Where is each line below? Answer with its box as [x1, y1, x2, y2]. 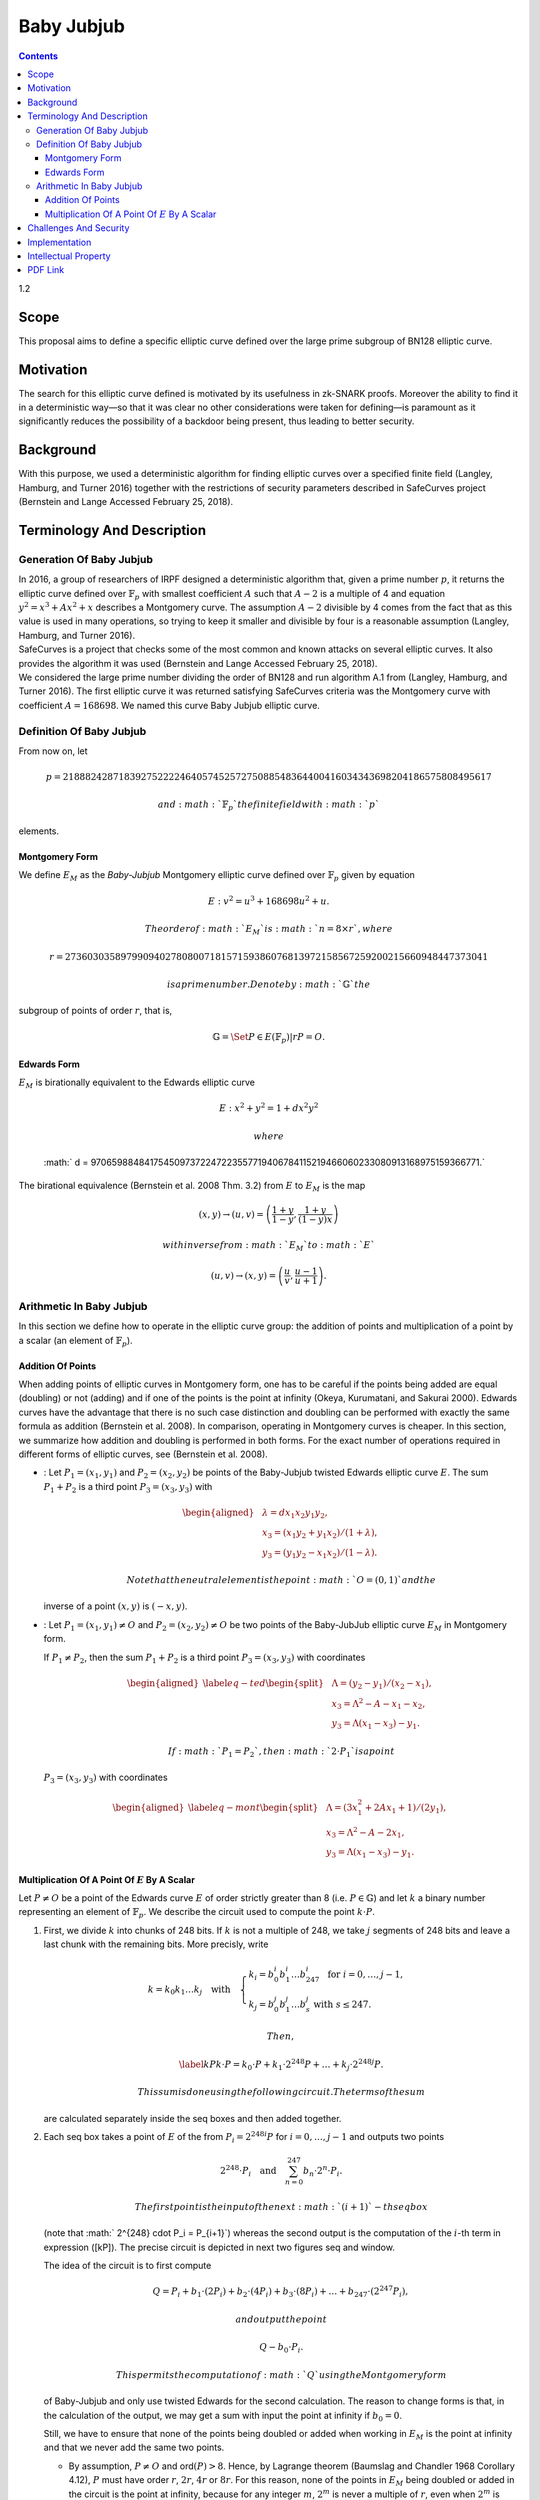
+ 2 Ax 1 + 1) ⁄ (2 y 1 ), [364, 1802, 447, 1815]
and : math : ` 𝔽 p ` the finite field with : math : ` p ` [157, 799, 380, 813]
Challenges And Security [27, 222, 130, 234]
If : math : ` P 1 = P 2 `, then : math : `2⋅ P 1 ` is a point [167, 1745, 395, 1759]
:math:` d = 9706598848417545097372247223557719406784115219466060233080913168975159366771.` [43, 1156, 485, 1169]
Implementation [27, 236, 92, 248]
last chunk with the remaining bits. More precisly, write [43, 1938, 269, 1950]
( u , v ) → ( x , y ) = [210, 1270, 277, 1281]
